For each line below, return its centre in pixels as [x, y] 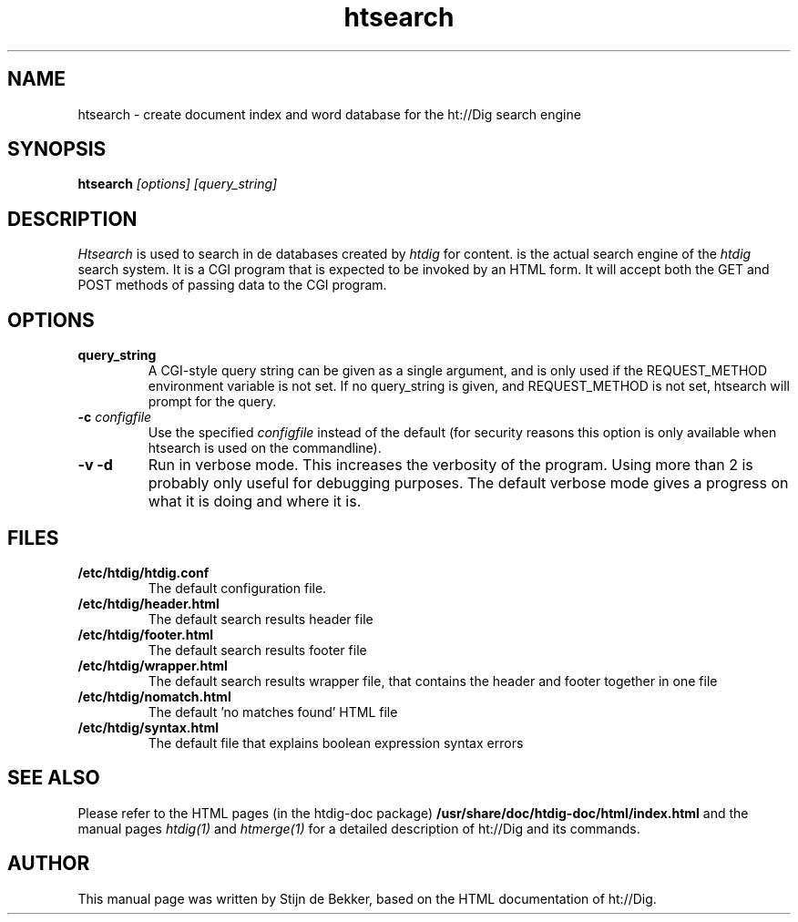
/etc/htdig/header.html [148, 603]
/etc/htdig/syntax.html [148, 727]
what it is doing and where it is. [255, 502]
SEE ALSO [54, 778]
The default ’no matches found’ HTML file [273, 712]
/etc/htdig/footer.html [146, 634]
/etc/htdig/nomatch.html [154, 696]
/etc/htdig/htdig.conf [143, 572]
